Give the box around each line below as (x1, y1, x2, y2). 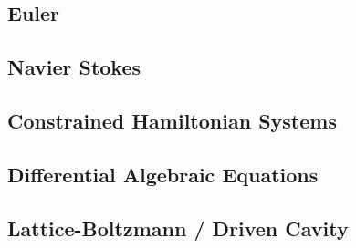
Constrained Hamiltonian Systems (7, 106, 337, 134)
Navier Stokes (7, 53, 141, 81)
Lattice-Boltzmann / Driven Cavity (7, 213, 349, 242)
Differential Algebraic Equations (7, 160, 319, 188)
